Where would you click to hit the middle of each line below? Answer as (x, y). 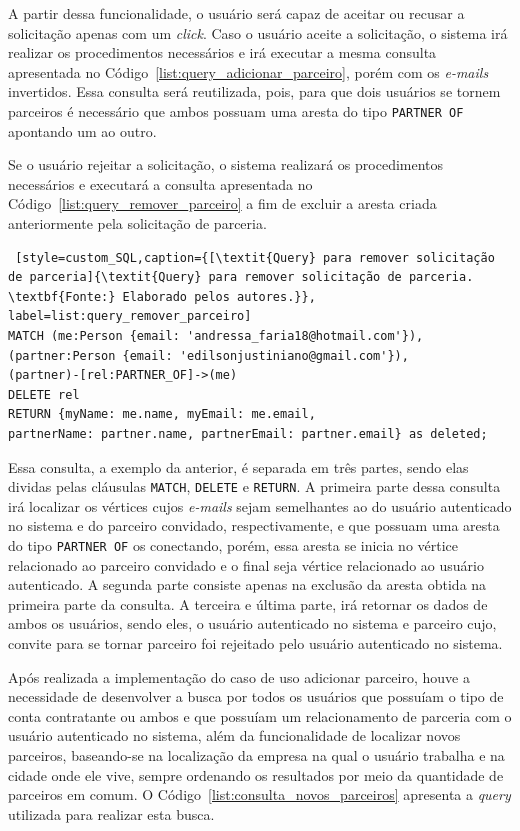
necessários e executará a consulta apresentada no (160, 183)
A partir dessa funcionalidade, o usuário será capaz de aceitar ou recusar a (236, 13)
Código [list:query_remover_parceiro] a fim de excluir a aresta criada (222, 203)
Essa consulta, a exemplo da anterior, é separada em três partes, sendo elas (238, 466)
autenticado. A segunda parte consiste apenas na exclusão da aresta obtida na (247, 584)
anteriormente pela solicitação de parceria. (137, 223)
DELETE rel (44, 394)
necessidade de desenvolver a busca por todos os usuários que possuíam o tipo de (256, 696)
